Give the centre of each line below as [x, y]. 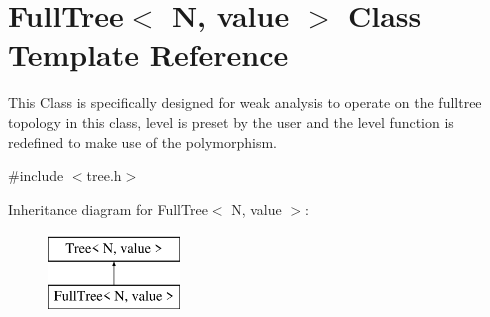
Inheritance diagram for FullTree [108, 208]
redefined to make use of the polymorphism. [142, 141]
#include [36, 175]
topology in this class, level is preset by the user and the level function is [231, 121]
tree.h [104, 175]
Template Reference [148, 54]
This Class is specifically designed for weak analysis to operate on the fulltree [245, 102]
